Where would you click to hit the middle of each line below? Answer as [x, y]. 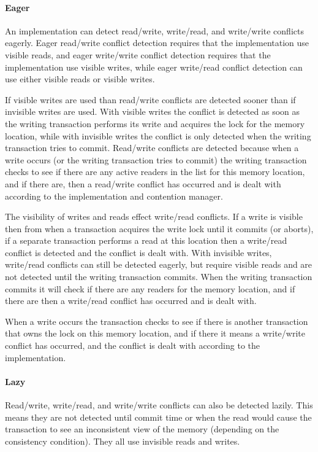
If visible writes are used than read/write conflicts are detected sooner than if [150, 99]
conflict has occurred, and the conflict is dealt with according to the [132, 345]
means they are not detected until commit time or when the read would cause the [158, 417]
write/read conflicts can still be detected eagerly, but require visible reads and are [159, 264]
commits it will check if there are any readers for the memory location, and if [150, 288]
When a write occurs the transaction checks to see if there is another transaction [157, 321]
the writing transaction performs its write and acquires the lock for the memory [155, 123]
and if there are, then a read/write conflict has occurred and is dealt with [143, 183]
